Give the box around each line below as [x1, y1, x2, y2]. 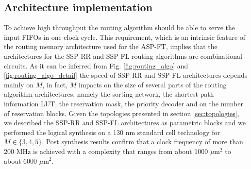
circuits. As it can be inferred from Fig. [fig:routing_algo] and [4, 60, 188, 70]
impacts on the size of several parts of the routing [78, 79, 227, 89]
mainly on [4, 79, 34, 89]
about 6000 [4, 155, 37, 166]
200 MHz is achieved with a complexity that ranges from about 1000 [4, 146, 208, 156]
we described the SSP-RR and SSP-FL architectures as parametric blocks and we [4, 118, 246, 128]
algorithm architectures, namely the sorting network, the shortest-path [4, 89, 214, 99]
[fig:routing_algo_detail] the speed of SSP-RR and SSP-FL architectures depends [4, 70, 248, 80]
